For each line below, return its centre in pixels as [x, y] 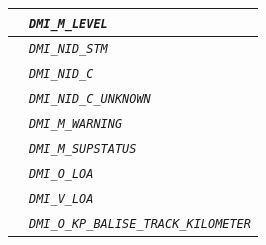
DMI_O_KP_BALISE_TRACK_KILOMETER [140, 223]
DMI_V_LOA [61, 198]
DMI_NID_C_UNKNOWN [90, 99]
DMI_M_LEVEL [68, 23]
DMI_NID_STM [68, 49]
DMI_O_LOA [61, 173]
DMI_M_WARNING [76, 124]
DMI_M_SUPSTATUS [83, 149]
